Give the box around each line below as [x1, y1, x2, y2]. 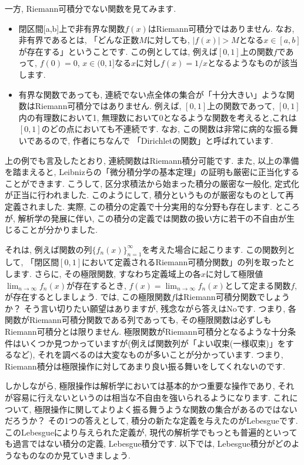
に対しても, [146, 34, 190, 46]
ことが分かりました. [21, 223, 98, 236]
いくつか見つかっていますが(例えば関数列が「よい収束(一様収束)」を [21, 337, 286, 349]
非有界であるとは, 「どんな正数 [18, 34, 139, 46]
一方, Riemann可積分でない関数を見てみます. [5, 2, 176, 14]
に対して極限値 [205, 268, 263, 280]
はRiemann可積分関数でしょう [175, 291, 290, 303]
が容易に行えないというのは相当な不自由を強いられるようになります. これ [5, 391, 290, 404]
